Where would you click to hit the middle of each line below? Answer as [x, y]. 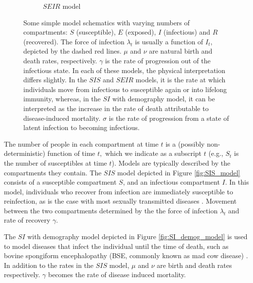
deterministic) [25, 153]
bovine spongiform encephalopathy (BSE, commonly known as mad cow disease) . [126, 255]
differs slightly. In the [55, 80]
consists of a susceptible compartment [60, 182]
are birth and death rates [194, 265]
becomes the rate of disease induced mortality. [117, 274]
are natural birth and [181, 51]
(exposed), [141, 32]
